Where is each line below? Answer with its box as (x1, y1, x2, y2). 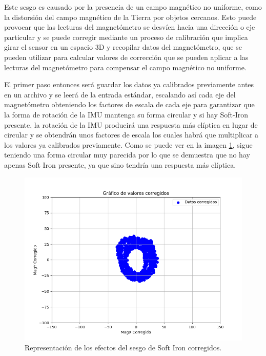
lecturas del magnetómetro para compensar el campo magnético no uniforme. (4, 62, 247, 72)
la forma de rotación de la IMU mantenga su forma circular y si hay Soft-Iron (4, 109, 248, 120)
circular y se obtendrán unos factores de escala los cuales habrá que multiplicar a (4, 129, 259, 140)
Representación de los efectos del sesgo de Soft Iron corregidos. (25, 342, 222, 353)
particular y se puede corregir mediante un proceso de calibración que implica (4, 31, 248, 42)
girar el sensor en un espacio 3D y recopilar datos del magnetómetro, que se (4, 42, 242, 52)
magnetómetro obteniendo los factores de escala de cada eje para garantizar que (4, 99, 255, 110)
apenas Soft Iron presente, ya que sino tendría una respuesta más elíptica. (4, 159, 236, 170)
